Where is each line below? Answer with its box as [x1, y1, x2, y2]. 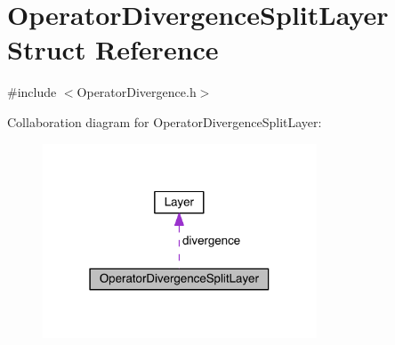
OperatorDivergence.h [77, 83, 197, 101]
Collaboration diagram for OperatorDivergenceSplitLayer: [7, 112, 322, 131]
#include [7, 83, 57, 101]
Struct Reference [7, 31, 219, 68]
